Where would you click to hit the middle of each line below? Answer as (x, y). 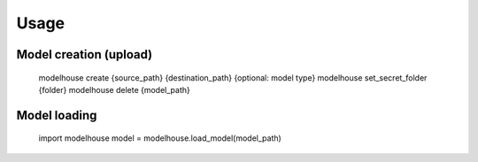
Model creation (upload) (85, 54)
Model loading (57, 115)
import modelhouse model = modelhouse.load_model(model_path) (160, 138)
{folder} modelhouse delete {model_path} (114, 89)
